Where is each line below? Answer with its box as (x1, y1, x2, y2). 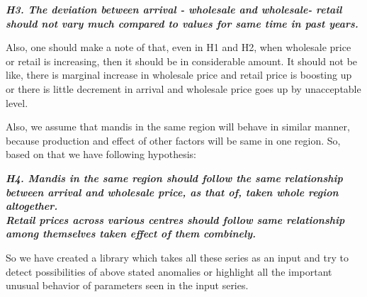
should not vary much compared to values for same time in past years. (6, 16, 358, 30)
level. (6, 95, 28, 110)
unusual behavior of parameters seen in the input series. (6, 278, 249, 293)
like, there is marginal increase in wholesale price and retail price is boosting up (6, 67, 352, 82)
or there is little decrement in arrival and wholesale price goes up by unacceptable (6, 81, 361, 96)
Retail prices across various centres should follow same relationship (6, 212, 345, 227)
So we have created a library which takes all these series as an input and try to (6, 250, 349, 264)
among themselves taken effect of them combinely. (6, 226, 256, 241)
